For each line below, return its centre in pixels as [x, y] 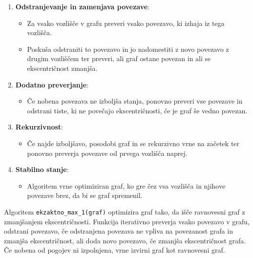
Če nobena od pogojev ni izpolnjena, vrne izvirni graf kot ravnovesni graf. [115, 250]
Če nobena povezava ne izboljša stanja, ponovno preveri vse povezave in [135, 101]
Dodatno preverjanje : [52, 84]
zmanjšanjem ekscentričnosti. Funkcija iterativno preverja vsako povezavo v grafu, [127, 221]
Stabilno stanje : [42, 169]
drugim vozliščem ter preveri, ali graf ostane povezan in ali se [119, 58]
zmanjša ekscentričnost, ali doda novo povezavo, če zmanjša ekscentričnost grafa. [125, 240]
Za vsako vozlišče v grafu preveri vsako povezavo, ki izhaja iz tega [126, 23]
